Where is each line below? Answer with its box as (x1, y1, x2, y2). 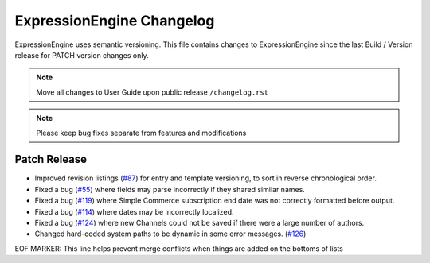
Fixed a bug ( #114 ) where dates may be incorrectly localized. (34, 207, 234, 216)
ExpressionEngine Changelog (14, 12, 215, 29)
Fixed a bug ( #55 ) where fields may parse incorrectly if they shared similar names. (34, 184, 306, 194)
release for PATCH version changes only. (14, 50, 149, 60)
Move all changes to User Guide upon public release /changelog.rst (36, 87, 269, 97)
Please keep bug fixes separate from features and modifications (36, 128, 247, 137)
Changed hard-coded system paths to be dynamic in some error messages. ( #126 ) (34, 229, 307, 238)
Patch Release (14, 153, 88, 166)
